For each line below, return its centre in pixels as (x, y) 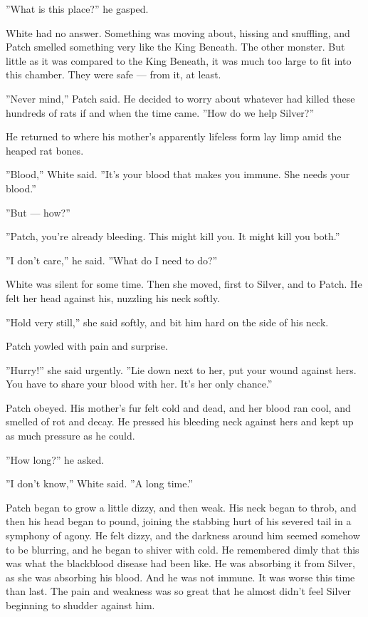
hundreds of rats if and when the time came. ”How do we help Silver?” (160, 112)
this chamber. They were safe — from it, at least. (114, 74)
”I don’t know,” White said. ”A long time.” (99, 483)
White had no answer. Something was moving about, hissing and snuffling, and (178, 32)
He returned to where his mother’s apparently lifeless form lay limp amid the (174, 136)
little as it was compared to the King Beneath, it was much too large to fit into (179, 60)
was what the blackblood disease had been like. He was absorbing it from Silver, (180, 563)
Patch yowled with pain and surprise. (87, 346)
